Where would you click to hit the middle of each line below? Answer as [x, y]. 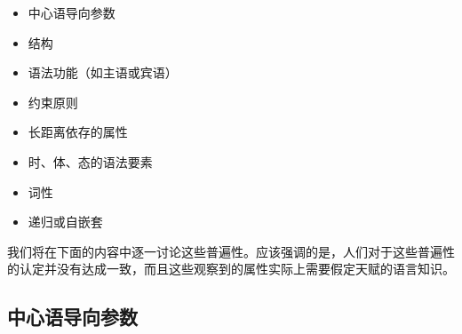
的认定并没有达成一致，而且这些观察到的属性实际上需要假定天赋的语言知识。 [231, 269]
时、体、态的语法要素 [90, 161]
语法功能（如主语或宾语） [103, 72]
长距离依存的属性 [78, 132]
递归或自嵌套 [65, 222]
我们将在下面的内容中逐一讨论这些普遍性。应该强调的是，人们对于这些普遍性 [231, 251]
